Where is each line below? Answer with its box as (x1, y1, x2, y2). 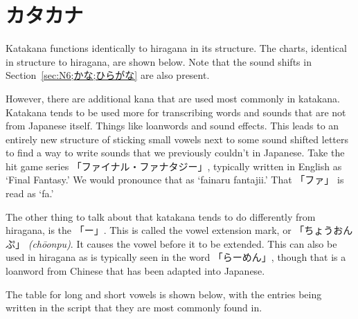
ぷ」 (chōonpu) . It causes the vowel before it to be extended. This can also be (6, 236, 337, 250)
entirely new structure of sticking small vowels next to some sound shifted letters (6, 131, 348, 146)
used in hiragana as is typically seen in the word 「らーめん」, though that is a (6, 250, 346, 264)
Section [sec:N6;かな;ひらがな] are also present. (6, 68, 210, 82)
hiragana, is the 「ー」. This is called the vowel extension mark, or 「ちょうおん (6, 223, 353, 237)
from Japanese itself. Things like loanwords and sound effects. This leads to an (6, 118, 339, 133)
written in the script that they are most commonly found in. (6, 300, 262, 315)
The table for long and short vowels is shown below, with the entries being (6, 286, 322, 301)
